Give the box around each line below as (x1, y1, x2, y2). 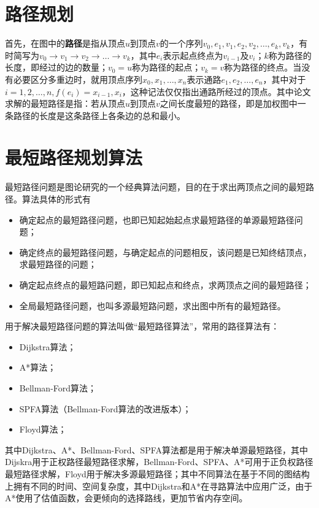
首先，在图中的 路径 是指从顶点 (5, 37, 125, 50)
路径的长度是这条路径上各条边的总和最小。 (13, 109, 185, 121)
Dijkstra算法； (19, 340, 76, 353)
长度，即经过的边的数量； (5, 61, 108, 74)
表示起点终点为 (163, 48, 223, 61)
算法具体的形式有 (21, 193, 91, 205)
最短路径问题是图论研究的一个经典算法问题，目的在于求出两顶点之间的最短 (5, 180, 306, 193)
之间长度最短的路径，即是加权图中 (159, 97, 298, 110)
